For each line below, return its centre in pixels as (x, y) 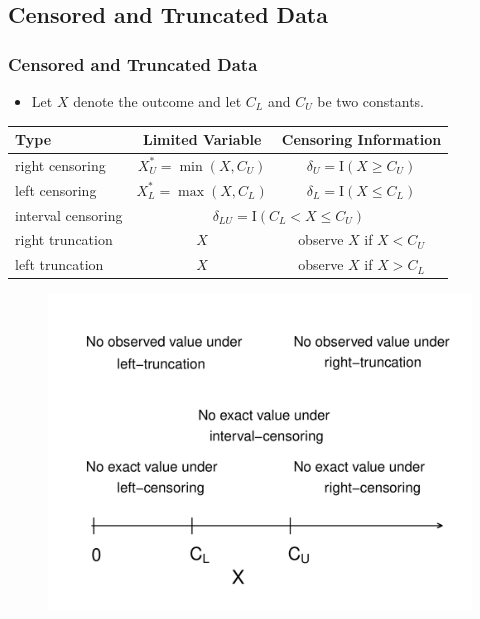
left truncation (59, 264)
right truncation (64, 239)
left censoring (56, 189)
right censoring (60, 164)
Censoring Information (361, 139)
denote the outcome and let (157, 101)
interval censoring (69, 214)
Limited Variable (202, 139)
